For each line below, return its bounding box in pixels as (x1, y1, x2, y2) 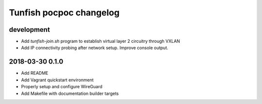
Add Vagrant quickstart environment (21, 77, 94, 83)
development (9, 26, 50, 34)
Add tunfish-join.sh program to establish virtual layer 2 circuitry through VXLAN (21, 39, 180, 44)
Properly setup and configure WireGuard (21, 84, 103, 90)
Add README (21, 70, 49, 76)
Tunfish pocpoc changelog (9, 7, 120, 18)
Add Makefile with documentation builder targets (21, 91, 119, 96)
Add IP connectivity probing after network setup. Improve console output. (21, 45, 168, 51)
